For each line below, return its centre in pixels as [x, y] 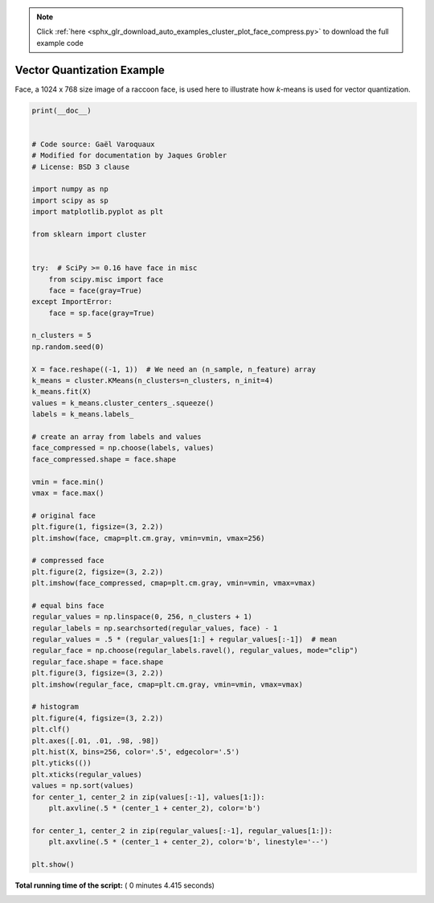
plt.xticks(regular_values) [87, 774]
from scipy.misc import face [106, 279]
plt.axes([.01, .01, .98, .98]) [96, 741]
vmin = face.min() [68, 482]
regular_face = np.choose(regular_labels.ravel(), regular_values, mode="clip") [195, 651]
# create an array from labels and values [117, 437]
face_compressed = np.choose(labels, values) [123, 448]
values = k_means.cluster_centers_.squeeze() [123, 403]
